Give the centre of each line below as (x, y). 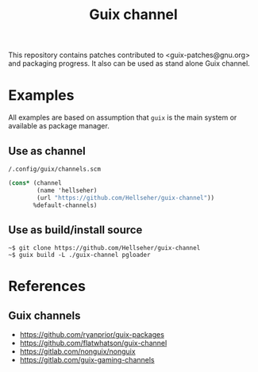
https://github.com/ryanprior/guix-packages (92, 335)
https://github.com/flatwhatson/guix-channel (93, 343)
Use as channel (47, 151)
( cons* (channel (35, 183)
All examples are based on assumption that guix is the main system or (123, 117)
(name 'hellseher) (67, 190)
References (47, 286)
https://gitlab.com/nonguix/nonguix (78, 351)
